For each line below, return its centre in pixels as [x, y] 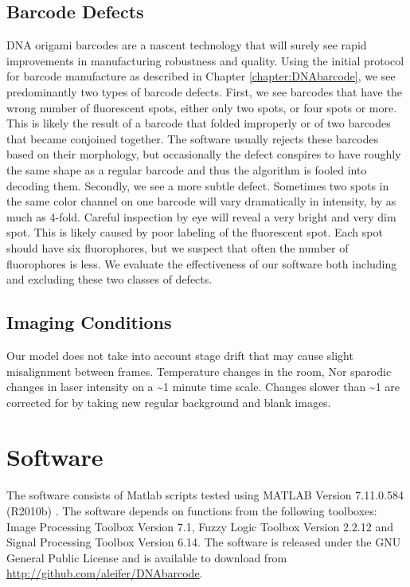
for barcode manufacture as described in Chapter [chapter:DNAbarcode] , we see [201, 76]
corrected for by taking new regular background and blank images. [169, 402]
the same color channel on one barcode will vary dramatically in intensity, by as [201, 201]
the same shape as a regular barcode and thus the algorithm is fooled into [187, 169]
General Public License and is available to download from [147, 557]
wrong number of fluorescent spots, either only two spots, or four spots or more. [202, 107]
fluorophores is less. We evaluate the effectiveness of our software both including [202, 263]
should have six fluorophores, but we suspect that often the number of [178, 247]
